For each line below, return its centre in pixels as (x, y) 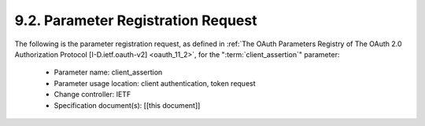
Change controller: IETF (92, 95)
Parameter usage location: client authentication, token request (155, 83)
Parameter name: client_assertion (108, 72)
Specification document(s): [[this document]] (127, 105)
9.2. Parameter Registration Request (136, 20)
